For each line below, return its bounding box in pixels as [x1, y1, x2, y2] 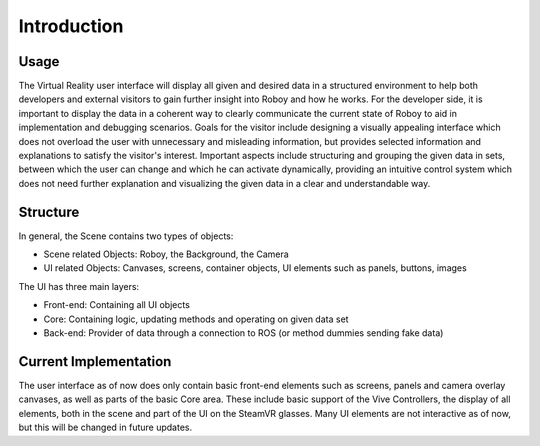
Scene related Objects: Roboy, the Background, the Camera [43, 248, 289, 260]
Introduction [18, 15, 124, 37]
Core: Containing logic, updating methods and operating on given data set [43, 313, 349, 325]
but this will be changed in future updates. [18, 421, 193, 434]
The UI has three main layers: [18, 280, 140, 292]
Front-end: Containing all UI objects [43, 299, 190, 311]
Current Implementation [18, 353, 172, 370]
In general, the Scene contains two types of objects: [18, 230, 234, 242]
